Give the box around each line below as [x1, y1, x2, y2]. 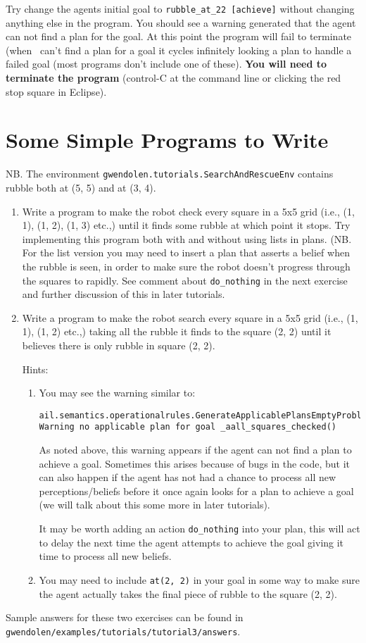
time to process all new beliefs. [39, 549, 172, 563]
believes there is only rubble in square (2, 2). [22, 338, 215, 352]
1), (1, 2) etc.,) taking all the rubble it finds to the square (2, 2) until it [22, 324, 332, 339]
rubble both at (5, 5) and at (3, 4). [6, 180, 156, 194]
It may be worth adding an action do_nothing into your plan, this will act [39, 521, 360, 536]
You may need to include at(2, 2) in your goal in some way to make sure [39, 572, 360, 587]
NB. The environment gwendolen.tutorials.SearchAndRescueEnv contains [6, 166, 334, 181]
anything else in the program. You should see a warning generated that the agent [6, 15, 356, 30]
